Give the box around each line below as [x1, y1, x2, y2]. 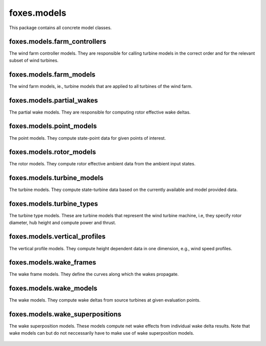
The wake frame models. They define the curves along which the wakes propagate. [9, 271, 179, 277]
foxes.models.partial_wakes [9, 96, 98, 105]
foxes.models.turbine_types [9, 200, 99, 208]
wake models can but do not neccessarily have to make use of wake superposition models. [9, 330, 195, 336]
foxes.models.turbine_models [9, 174, 103, 182]
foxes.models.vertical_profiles [9, 232, 106, 241]
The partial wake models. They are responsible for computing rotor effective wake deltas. [9, 109, 191, 115]
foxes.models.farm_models [9, 70, 96, 78]
